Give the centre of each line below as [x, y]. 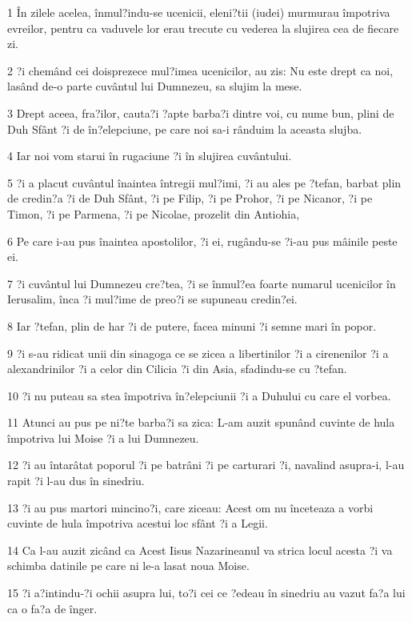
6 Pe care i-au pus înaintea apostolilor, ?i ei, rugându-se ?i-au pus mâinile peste [202, 241]
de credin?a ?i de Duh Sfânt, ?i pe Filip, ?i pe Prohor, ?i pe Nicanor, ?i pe [190, 198]
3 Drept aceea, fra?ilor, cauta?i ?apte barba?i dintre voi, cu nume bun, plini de [201, 112]
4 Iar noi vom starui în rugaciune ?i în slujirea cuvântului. [150, 156]
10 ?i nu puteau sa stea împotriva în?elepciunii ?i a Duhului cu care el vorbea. [199, 395]
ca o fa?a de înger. [52, 608]
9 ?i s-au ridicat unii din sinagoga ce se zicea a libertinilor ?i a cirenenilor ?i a [198, 353]
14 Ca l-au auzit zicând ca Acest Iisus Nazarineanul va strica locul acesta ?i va [200, 550]
